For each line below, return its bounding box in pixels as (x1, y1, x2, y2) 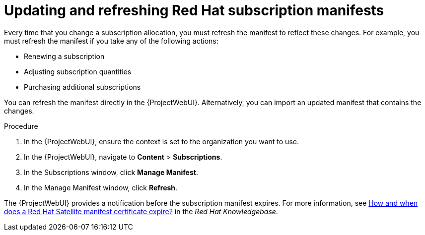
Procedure (4, 121, 38, 130)
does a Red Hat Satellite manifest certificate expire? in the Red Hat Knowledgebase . (4, 207, 278, 216)
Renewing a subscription (24, 52, 105, 60)
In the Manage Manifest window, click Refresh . (24, 183, 178, 192)
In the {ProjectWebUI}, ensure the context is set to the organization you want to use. (24, 137, 299, 146)
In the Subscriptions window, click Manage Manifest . (24, 168, 198, 176)
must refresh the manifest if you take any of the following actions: (4, 36, 218, 45)
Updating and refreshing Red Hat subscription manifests (4, 2, 384, 19)
